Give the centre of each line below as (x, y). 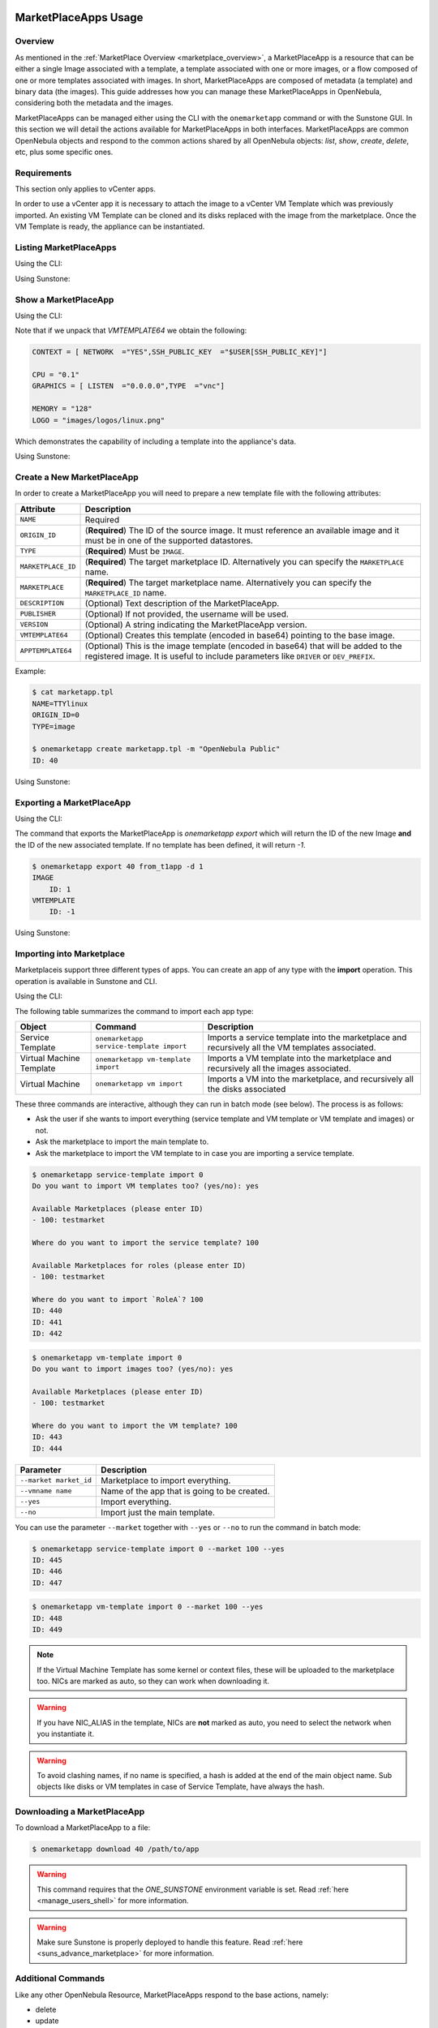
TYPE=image (54, 726)
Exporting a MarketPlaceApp (73, 802)
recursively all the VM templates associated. (292, 1047)
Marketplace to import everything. (166, 1480)
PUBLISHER (38, 614)
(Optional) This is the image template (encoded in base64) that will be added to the (243, 646)
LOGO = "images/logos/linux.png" (99, 420)
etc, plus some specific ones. (64, 152)
